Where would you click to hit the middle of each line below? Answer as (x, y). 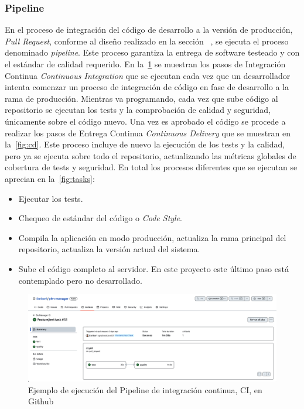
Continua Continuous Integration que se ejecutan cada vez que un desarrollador (148, 75)
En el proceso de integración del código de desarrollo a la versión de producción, (149, 30)
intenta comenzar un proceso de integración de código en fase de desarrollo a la (147, 87)
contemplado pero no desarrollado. (80, 280)
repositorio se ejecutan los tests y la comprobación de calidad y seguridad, (138, 110)
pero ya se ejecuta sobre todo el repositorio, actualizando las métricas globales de (151, 155)
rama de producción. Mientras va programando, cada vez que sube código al (141, 98)
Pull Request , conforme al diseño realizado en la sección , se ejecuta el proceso (147, 41)
